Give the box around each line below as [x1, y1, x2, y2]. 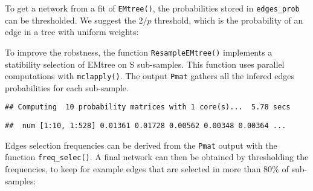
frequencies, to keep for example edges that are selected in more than [5, 162, 261, 175]
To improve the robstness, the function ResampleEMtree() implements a [5, 45, 273, 58]
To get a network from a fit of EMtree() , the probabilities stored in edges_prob [5, 2, 300, 14]
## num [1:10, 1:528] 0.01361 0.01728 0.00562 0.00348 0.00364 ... [5, 121, 286, 130]
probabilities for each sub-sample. [5, 81, 129, 94]
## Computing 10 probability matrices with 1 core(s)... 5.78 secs [5, 103, 291, 112]
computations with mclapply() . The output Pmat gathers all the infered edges [5, 70, 294, 82]
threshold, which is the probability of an [154, 13, 303, 26]
